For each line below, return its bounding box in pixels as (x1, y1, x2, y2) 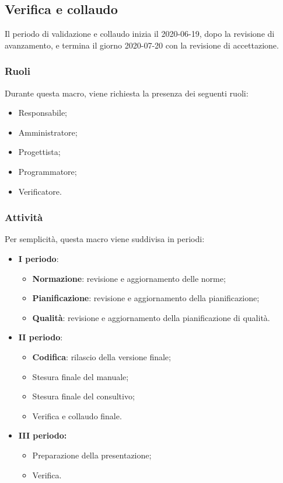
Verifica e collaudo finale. (32, 409, 122, 422)
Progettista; (18, 146, 61, 158)
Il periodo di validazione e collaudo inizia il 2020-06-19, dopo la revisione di (5, 27, 275, 40)
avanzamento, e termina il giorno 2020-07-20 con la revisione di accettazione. (5, 39, 279, 51)
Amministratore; (18, 126, 78, 138)
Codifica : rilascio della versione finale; (32, 350, 171, 363)
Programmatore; (18, 165, 77, 177)
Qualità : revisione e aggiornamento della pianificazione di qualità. (32, 311, 270, 323)
